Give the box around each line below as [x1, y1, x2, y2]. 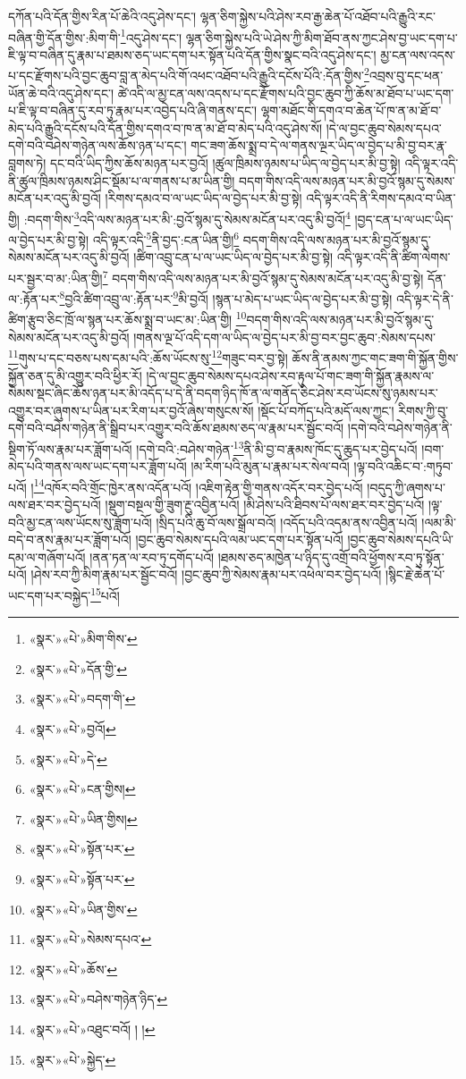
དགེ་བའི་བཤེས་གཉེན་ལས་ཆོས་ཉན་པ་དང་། [8, 136, 187, 155]
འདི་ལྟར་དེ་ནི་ [396, 289, 453, 308]
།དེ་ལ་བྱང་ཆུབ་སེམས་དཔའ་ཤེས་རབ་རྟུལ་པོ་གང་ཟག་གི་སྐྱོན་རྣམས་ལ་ [146, 366, 435, 384]
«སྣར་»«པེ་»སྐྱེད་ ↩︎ [29, 1049, 116, 1068]
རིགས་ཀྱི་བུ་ [398, 400, 448, 419]
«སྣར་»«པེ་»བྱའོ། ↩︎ [29, 720, 116, 738]
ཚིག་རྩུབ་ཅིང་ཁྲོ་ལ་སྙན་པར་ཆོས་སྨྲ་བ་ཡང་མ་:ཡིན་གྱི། [8, 310, 233, 329]
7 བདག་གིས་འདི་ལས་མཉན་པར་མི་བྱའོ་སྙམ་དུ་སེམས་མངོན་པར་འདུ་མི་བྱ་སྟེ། [102, 266, 424, 287]
